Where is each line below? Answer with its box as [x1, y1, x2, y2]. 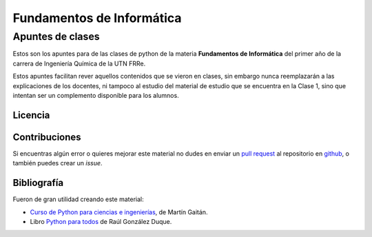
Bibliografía [12, 177, 64, 189]
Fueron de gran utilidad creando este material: [12, 195, 144, 203]
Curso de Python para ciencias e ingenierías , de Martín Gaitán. [30, 207, 208, 216]
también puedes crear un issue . [12, 159, 103, 167]
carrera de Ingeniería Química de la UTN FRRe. [12, 59, 146, 68]
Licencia [12, 109, 50, 121]
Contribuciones [12, 131, 82, 143]
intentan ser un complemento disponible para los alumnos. [12, 91, 179, 99]
